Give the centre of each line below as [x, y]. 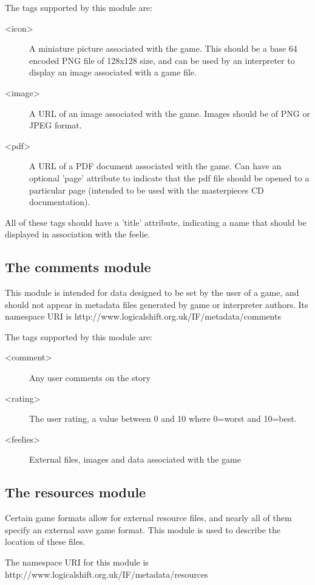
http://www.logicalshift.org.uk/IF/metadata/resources [107, 574]
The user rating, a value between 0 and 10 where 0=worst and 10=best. [163, 419]
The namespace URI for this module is [77, 562]
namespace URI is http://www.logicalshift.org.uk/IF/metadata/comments [143, 316]
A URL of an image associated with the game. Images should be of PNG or [170, 113]
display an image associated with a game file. [113, 72]
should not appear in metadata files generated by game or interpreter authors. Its [157, 304]
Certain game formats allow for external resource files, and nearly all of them [148, 518]
